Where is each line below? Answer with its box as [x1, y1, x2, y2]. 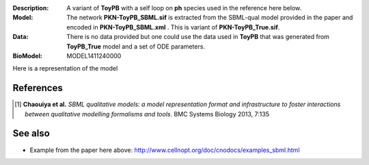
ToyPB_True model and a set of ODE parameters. [66, 42, 205, 51]
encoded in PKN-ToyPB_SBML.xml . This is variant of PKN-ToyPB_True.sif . [66, 23, 280, 31]
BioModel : [12, 51, 42, 60]
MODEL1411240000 [66, 51, 122, 60]
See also [12, 127, 51, 140]
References [12, 82, 63, 94]
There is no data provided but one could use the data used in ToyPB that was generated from [66, 33, 329, 41]
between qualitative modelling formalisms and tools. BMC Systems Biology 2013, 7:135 [25, 110, 270, 118]
